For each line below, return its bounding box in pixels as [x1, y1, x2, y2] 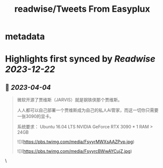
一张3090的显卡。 [17, 114, 54, 120]
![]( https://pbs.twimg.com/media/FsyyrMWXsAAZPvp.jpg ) [17, 139, 135, 145]
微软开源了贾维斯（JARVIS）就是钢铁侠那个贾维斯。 [17, 97, 122, 103]
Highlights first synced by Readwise [5, 53, 156, 65]
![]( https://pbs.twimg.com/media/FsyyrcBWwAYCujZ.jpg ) [17, 148, 132, 154]
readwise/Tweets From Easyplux [14, 3, 150, 15]
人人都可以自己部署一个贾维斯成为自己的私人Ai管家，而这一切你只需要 [17, 107, 159, 113]
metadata [5, 31, 45, 42]
